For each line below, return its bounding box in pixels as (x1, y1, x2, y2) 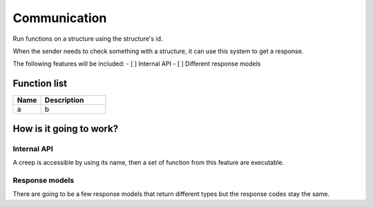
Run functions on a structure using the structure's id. (12, 34, 163, 43)
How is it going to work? (12, 123, 119, 135)
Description (44, 95, 84, 105)
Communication (12, 10, 107, 26)
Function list (12, 78, 68, 90)
